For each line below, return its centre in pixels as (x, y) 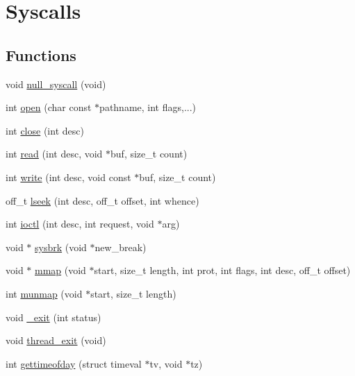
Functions (41, 54)
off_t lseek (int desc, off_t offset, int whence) (102, 200)
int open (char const (49, 107)
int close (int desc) (45, 130)
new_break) (121, 247)
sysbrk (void (61, 247)
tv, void (166, 363)
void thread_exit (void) (56, 340)
